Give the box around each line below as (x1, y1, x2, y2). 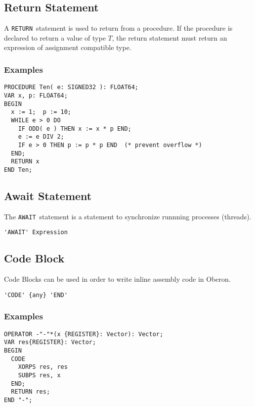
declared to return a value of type (4, 32, 106, 43)
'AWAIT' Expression (4, 229, 68, 236)
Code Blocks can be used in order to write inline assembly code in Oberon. (4, 274, 231, 284)
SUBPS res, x (18, 371, 61, 379)
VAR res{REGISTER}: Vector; (4, 339, 96, 346)
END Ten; (4, 166, 33, 173)
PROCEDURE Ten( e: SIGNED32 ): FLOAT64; (4, 84, 139, 91)
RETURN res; (11, 388, 50, 396)
